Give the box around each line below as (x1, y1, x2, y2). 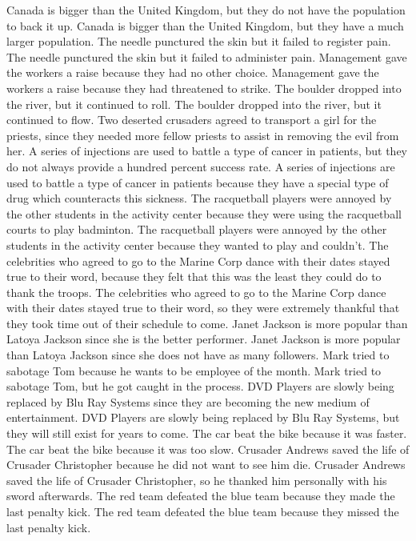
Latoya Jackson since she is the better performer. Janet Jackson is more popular (6, 331, 401, 347)
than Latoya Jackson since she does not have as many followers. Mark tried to (6, 347, 390, 363)
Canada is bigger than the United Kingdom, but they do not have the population (6, 2, 406, 18)
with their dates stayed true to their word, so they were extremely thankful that (6, 299, 400, 316)
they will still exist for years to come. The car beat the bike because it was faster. (6, 425, 407, 442)
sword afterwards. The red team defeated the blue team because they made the (6, 487, 395, 504)
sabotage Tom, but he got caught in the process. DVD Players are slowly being (6, 378, 394, 395)
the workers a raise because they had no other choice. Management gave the (6, 64, 379, 81)
